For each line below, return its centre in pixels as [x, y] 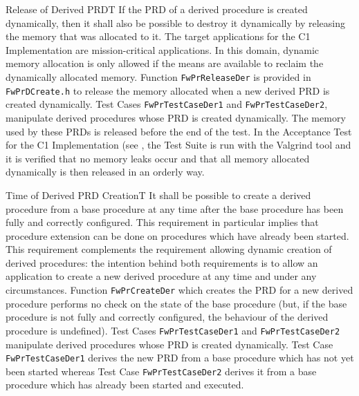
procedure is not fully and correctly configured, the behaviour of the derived [167, 317]
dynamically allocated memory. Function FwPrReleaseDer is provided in [158, 76]
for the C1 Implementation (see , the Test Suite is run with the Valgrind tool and [178, 145]
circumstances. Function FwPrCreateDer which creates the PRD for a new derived [179, 290]
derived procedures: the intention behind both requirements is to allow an [162, 262]
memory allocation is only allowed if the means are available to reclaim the [165, 63]
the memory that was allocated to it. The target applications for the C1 [158, 36]
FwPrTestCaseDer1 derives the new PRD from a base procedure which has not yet [180, 358]
